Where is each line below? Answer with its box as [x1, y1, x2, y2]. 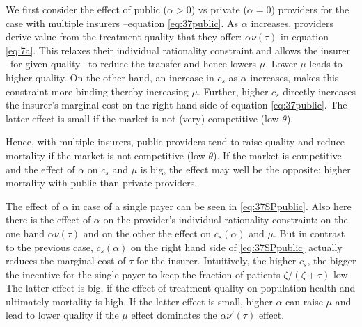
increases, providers [251, 15, 333, 30]
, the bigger [307, 253, 356, 268]
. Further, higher [197, 83, 269, 98]
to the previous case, [6, 239, 93, 254]
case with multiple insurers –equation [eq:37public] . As [6, 15, 239, 30]
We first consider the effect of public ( [6, 2, 167, 16]
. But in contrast [273, 225, 345, 240]
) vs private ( [191, 2, 247, 16]
